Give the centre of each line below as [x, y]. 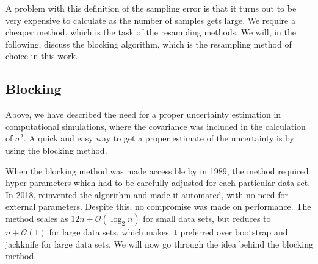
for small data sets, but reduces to [207, 218]
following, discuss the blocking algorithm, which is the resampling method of [149, 44]
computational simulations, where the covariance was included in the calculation [156, 126]
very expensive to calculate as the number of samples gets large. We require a [150, 20]
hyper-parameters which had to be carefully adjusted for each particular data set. [158, 183]
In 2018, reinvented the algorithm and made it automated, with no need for [147, 194]
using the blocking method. [56, 150]
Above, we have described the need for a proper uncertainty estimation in [143, 114]
